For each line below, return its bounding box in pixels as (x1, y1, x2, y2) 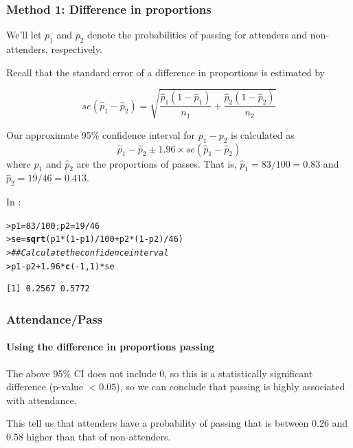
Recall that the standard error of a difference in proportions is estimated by (6, 65, 325, 79)
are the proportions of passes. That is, (76, 156, 237, 170)
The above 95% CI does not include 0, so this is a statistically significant (6, 366, 313, 380)
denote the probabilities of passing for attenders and (87, 27, 308, 42)
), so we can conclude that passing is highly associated (116, 379, 345, 394)
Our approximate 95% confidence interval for (6, 127, 196, 142)
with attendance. (6, 392, 77, 407)
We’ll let (6, 27, 42, 42)
